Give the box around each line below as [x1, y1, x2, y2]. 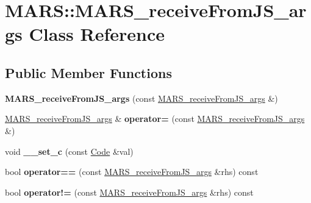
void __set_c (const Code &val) [5, 144, 134, 157]
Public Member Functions [5, 63, 172, 82]
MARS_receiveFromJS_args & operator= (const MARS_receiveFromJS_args [5, 112, 305, 125]
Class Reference [29, 21, 165, 46]
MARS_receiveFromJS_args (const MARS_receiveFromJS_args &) [5, 91, 278, 104]
